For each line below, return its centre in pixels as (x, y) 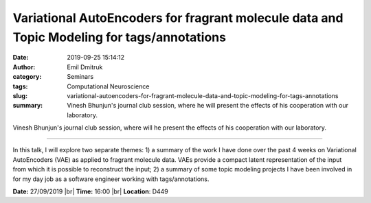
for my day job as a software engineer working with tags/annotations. (111, 179)
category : (27, 77)
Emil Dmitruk (85, 67)
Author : (24, 67)
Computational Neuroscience (108, 86)
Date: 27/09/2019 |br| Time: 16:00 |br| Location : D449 (90, 191)
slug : (20, 95)
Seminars (80, 77)
